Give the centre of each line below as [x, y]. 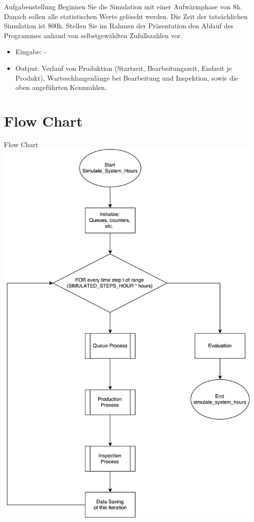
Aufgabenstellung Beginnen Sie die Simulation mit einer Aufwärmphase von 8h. [123, 6]
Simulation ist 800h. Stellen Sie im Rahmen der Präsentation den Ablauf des [119, 26]
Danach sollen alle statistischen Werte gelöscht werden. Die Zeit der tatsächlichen [126, 16]
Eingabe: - [31, 52]
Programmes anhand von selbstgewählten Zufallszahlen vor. [93, 35]
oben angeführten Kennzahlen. [61, 87]
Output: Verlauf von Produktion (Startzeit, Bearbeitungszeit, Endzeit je [124, 68]
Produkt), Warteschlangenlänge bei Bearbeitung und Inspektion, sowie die [127, 77]
